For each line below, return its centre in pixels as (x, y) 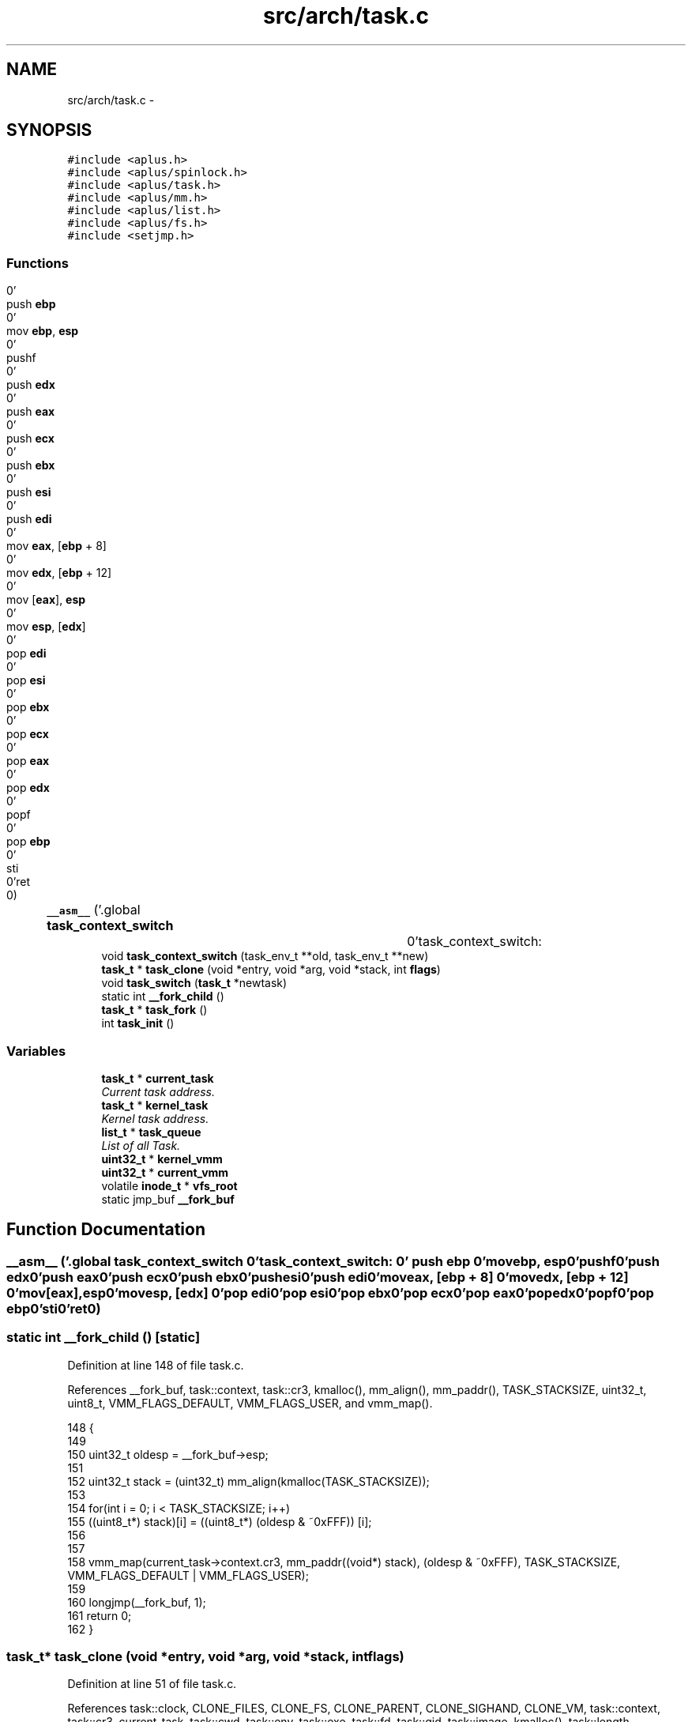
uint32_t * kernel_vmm (162, 1159)
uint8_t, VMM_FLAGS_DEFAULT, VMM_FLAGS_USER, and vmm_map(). (250, 1403)
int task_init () (138, 1023)
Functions (38, 263)
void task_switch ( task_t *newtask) (194, 983)
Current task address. (158, 1091)
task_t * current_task (158, 1078)
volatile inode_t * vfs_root (169, 1185)
